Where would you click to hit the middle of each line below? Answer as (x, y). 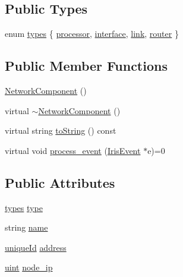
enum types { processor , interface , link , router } (92, 34)
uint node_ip (29, 267)
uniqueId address (36, 247)
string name (26, 227)
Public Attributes (60, 182)
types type (24, 207)
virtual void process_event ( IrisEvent (73, 150)
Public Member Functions (86, 66)
